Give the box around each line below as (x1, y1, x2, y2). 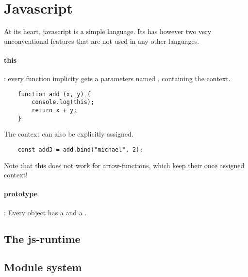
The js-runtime (4, 231, 81, 246)
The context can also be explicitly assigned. (4, 129, 133, 139)
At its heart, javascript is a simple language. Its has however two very (4, 26, 212, 36)
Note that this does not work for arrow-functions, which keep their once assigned (4, 160, 245, 170)
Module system (4, 260, 82, 275)
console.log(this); (32, 99, 95, 106)
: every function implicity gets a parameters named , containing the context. (4, 73, 231, 84)
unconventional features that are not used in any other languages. (4, 35, 199, 46)
